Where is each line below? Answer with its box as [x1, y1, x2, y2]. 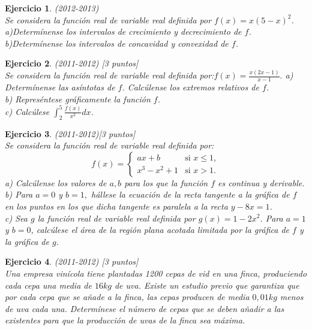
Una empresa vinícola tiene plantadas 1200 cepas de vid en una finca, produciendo [5, 267, 307, 279]
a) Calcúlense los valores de [5, 176, 107, 189]
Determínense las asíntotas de [5, 81, 115, 93]
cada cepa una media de [5, 278, 92, 291]
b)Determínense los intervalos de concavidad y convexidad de [5, 37, 229, 49]
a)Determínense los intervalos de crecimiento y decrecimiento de [5, 25, 242, 38]
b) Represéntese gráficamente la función [5, 92, 151, 105]
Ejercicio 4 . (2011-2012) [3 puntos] [5, 255, 139, 268]
